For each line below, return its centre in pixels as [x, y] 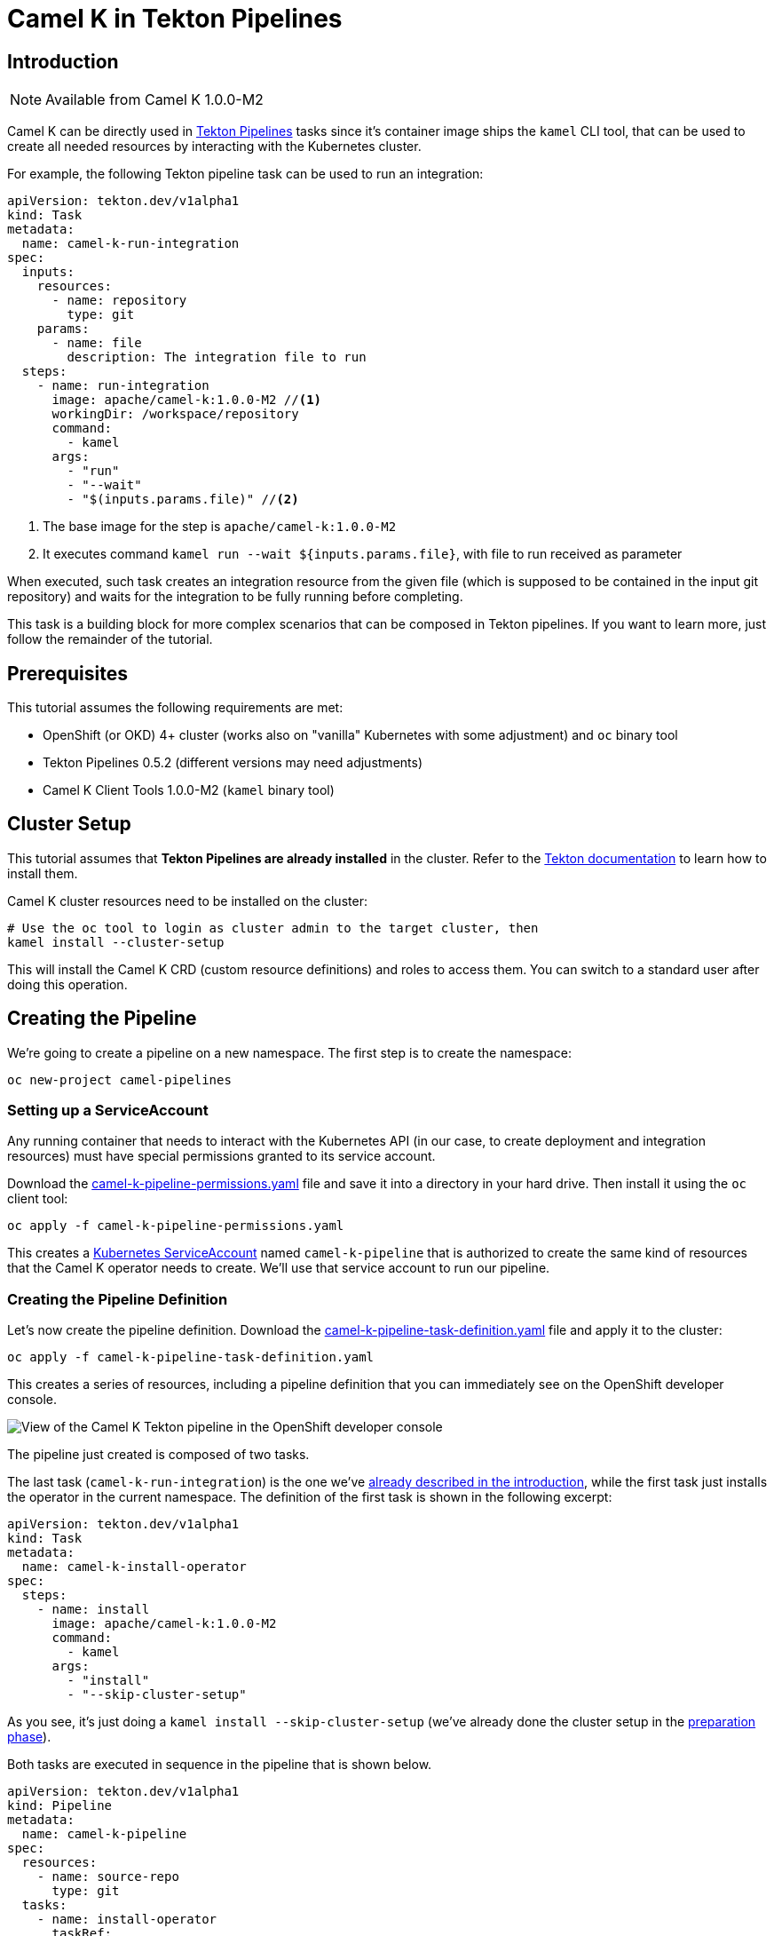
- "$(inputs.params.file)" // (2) [183, 500]
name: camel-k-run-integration [130, 244]
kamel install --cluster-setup [116, 942]
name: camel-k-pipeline [104, 1834]
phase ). [29, 1737]
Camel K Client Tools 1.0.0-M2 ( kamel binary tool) [189, 790]
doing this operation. [67, 984]
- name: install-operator [127, 1920]
